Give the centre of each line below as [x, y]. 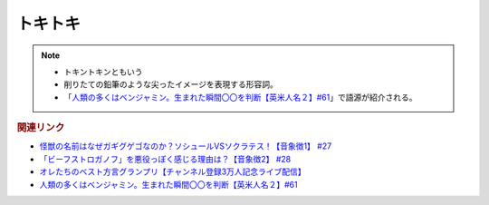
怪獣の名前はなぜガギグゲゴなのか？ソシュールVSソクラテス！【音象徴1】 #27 [186, 146]
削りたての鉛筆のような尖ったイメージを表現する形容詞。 [171, 84]
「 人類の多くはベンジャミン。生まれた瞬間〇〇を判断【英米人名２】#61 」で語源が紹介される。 [240, 97]
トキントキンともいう [103, 72]
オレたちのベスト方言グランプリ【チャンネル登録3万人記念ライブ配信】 [173, 171]
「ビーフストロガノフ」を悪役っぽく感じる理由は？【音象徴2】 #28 [165, 159]
